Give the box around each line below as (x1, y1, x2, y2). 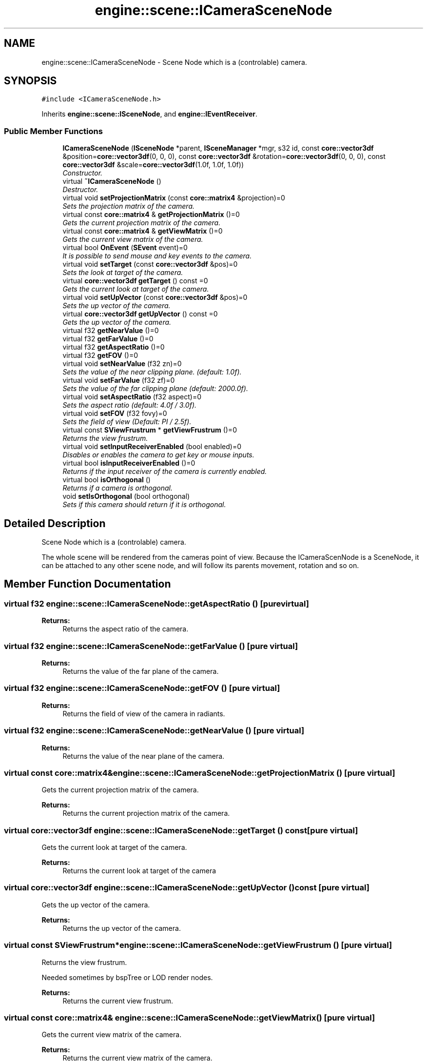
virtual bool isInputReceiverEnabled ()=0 (62, 459, 195, 468)
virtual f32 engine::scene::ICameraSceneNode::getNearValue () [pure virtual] (4, 726, 305, 736)
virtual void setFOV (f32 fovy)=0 (62, 409, 167, 418)
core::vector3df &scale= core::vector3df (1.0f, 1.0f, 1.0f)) (62, 160, 244, 169)
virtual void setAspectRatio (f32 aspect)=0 (62, 393, 201, 401)
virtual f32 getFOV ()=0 (62, 351, 138, 360)
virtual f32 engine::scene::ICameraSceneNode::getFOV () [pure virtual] (4, 683, 280, 693)
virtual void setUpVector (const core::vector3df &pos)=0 (62, 293, 248, 302)
